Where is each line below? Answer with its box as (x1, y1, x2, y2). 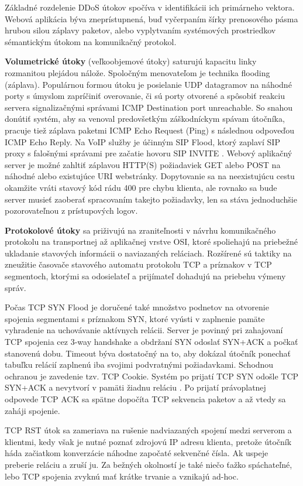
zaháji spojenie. (5, 404, 60, 416)
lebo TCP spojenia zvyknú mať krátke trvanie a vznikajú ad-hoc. (5, 470, 239, 482)
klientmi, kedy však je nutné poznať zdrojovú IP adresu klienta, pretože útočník (5, 435, 292, 447)
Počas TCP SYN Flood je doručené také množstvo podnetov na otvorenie (5, 301, 269, 313)
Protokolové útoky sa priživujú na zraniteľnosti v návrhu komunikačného (5, 224, 276, 236)
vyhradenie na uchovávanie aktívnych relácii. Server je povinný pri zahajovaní (5, 324, 283, 336)
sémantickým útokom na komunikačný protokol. (5, 35, 177, 47)
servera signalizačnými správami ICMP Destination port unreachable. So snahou (5, 101, 293, 113)
